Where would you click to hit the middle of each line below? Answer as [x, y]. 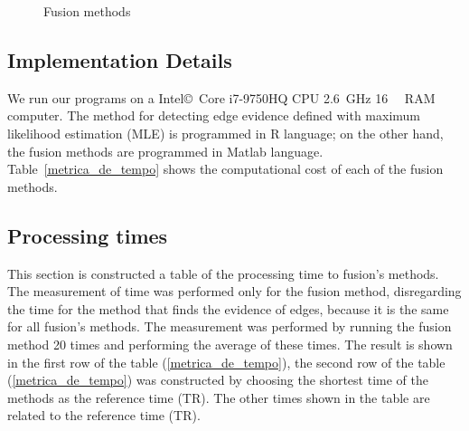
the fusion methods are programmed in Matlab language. [165, 151]
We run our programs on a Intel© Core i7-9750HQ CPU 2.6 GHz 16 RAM [221, 97]
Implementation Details [120, 59]
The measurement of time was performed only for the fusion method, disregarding [234, 291]
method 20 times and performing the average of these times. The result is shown [230, 344]
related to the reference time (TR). [104, 415]
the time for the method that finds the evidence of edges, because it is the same [228, 308]
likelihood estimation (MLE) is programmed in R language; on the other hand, [225, 133]
